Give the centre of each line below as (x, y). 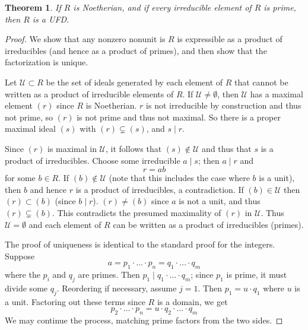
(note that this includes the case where (179, 178)
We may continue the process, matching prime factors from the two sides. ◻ (144, 320)
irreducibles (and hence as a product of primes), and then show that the (136, 50)
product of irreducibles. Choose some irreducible (93, 160)
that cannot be (261, 82)
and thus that (227, 148)
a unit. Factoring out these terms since (75, 301)
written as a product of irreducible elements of (89, 93)
